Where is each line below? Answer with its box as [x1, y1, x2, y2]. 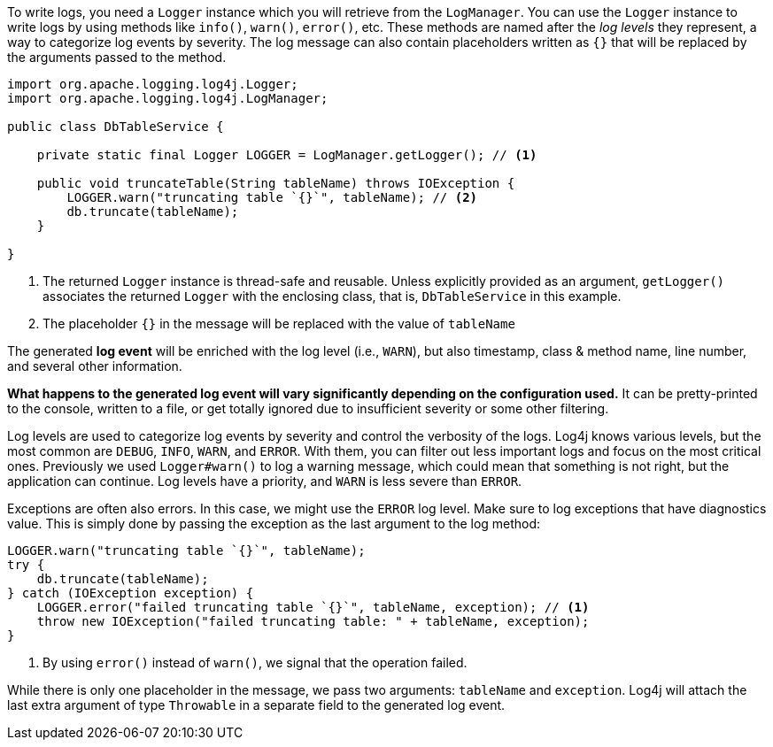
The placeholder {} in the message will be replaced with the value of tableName [43, 316, 515, 331]
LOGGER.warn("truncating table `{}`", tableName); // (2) [66, 190, 478, 204]
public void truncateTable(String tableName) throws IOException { [36, 176, 515, 190]
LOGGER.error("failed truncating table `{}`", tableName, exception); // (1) [36, 600, 590, 614]
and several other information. [7, 358, 182, 373]
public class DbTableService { [7, 119, 224, 134]
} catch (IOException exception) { [7, 586, 254, 600]
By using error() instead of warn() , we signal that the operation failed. [43, 655, 468, 670]
